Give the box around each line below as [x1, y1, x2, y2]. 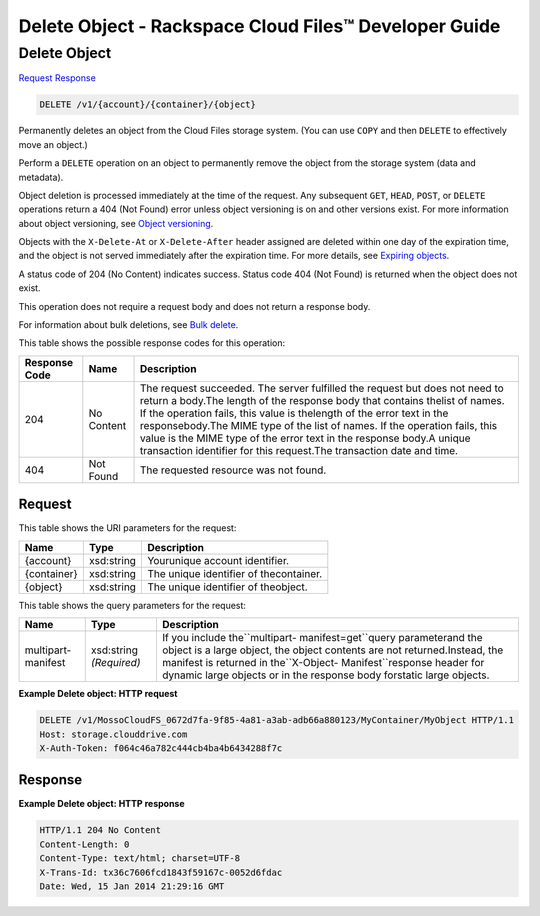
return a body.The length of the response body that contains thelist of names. [139, 393, 505, 407]
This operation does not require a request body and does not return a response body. [18, 300, 371, 312]
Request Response [18, 72, 97, 84]
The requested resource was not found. [139, 463, 327, 477]
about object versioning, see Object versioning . [18, 217, 214, 229]
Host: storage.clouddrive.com [39, 728, 188, 740]
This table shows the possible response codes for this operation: [18, 337, 286, 349]
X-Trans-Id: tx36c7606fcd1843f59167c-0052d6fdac [39, 866, 283, 878]
